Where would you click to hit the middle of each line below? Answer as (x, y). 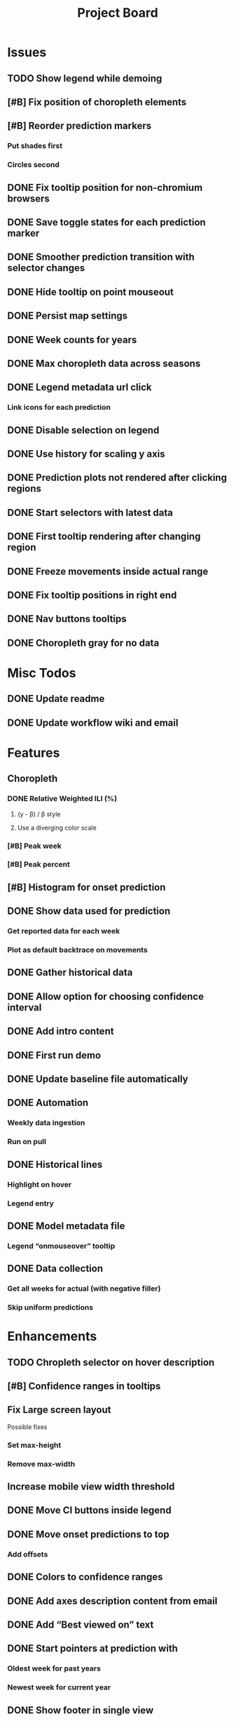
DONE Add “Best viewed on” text (81, 1624)
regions (25, 489)
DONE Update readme (56, 699)
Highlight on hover (40, 1184)
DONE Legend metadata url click (80, 387)
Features (34, 753)
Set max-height (34, 1445)
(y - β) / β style (39, 814)
